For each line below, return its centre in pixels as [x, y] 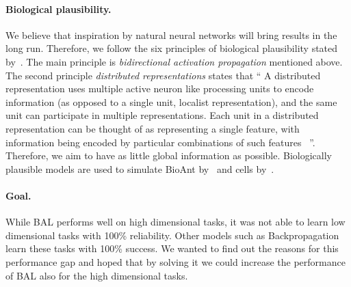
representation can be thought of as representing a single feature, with [153, 128]
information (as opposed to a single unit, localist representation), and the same [171, 101]
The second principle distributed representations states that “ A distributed [163, 75]
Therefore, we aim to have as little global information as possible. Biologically [169, 155]
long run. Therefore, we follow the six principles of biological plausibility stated [172, 48]
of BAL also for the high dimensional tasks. [97, 275]
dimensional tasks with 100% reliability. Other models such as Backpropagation [172, 235]
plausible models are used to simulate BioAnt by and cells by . [140, 168]
